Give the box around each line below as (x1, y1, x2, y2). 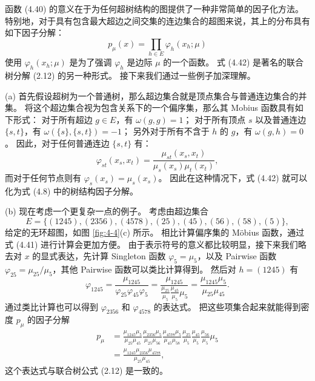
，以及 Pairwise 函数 (197, 250, 277, 262)
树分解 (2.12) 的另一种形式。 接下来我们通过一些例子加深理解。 (5, 68, 256, 81)
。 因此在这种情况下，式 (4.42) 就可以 (158, 171, 308, 184)
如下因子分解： (5, 26, 64, 39)
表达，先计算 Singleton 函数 (58, 250, 166, 262)
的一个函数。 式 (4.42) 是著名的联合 (163, 56, 304, 68)
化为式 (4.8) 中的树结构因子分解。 (5, 184, 139, 197)
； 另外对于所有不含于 (121, 125, 210, 137)
